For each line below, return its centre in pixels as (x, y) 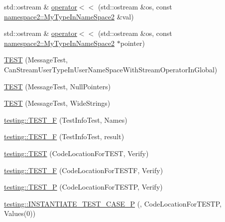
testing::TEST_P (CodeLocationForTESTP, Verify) (83, 187)
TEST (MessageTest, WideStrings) (57, 103)
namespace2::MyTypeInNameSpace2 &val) (69, 16)
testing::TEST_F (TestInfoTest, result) (64, 136)
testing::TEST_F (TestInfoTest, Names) (66, 119)
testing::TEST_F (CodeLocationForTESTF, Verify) (84, 170)
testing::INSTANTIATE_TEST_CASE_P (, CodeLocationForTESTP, (113, 203)
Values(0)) (20, 213)
